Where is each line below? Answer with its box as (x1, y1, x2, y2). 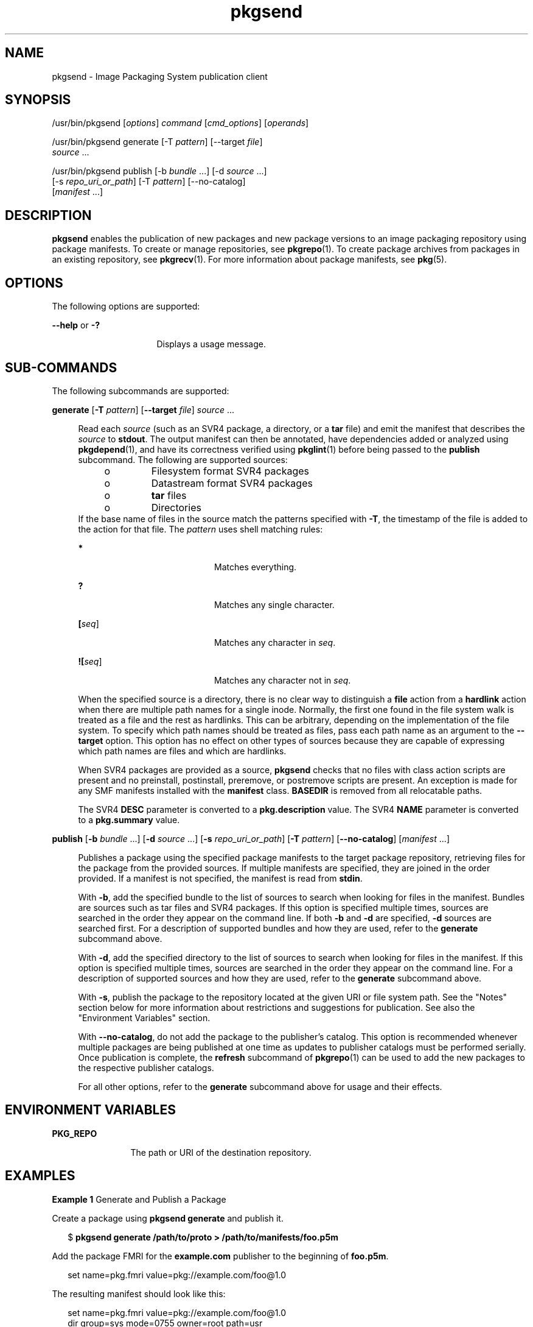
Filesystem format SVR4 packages (151, 464, 310, 477)
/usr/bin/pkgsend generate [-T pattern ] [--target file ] (52, 136, 263, 147)
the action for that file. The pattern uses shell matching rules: (78, 523, 323, 534)
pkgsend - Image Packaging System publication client (52, 71, 268, 82)
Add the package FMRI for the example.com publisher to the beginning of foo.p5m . (52, 1250, 389, 1261)
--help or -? (52, 320, 100, 331)
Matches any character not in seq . (214, 674, 351, 685)
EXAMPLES (5, 1168, 75, 1184)
